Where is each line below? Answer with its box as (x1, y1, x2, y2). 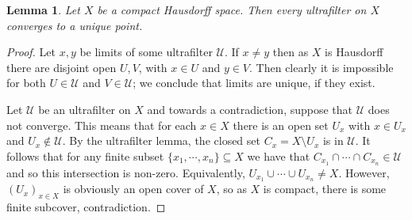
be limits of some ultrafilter (79, 44, 213, 60)
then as (272, 44, 309, 60)
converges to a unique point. (6, 17, 143, 33)
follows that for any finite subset (6, 147, 164, 164)
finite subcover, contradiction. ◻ (6, 199, 166, 215)
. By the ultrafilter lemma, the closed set (62, 132, 260, 149)
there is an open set (233, 116, 329, 133)
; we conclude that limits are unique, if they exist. (133, 74, 375, 91)
